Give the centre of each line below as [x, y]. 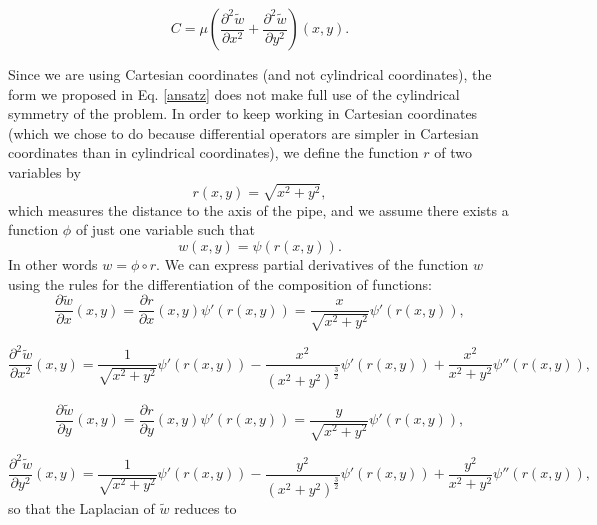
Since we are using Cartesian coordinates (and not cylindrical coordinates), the [250, 74]
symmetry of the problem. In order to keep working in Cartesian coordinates [243, 113]
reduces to [205, 508]
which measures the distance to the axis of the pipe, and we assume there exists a [258, 209]
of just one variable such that [165, 229]
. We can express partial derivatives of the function [312, 263]
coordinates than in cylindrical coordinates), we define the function [213, 152]
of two [453, 152]
